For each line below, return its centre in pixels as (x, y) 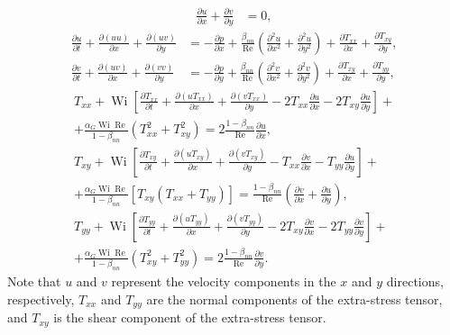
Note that (34, 281)
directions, (415, 281)
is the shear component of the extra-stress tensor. (190, 317)
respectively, (41, 299)
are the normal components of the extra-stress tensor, (294, 299)
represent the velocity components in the (224, 281)
